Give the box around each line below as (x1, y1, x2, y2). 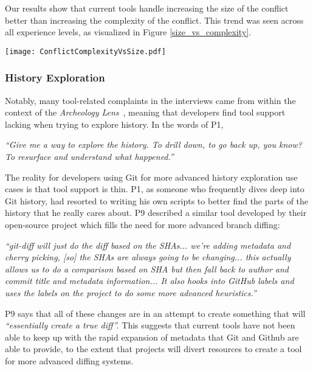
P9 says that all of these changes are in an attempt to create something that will (5, 307, 306, 319)
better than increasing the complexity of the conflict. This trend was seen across (5, 13, 304, 26)
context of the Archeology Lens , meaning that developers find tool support (5, 106, 286, 119)
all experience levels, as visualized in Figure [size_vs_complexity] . (5, 26, 252, 38)
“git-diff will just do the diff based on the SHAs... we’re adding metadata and (5, 238, 291, 251)
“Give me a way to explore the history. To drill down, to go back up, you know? (5, 138, 302, 151)
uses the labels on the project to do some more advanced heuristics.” (5, 286, 256, 299)
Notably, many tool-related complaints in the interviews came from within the (5, 94, 296, 106)
